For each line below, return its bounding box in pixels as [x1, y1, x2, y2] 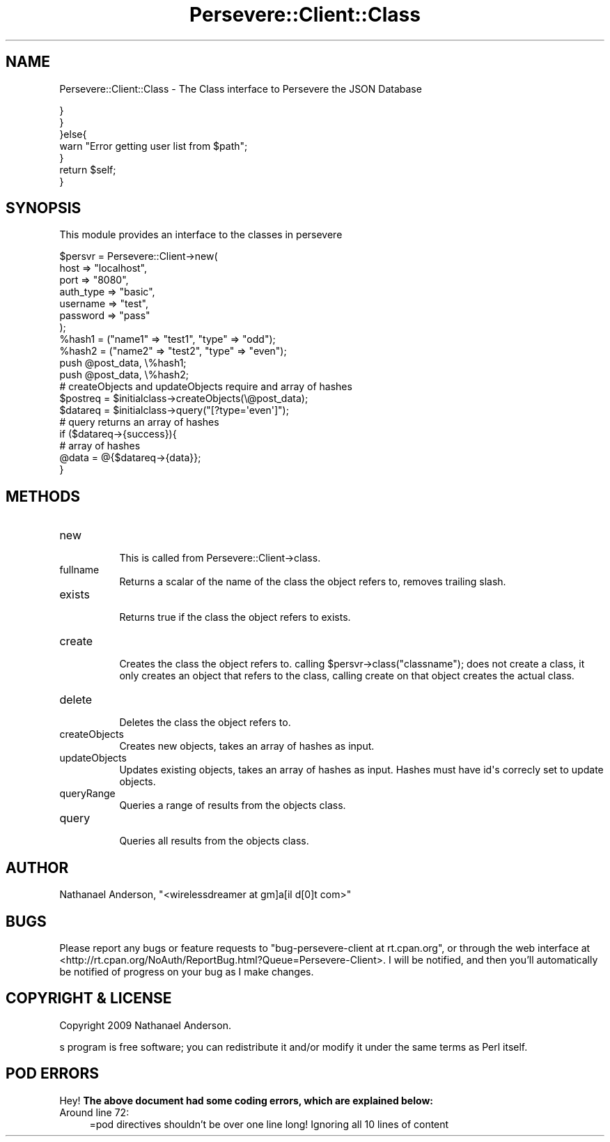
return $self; [59, 163, 116, 176]
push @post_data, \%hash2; [59, 369, 189, 381]
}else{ [59, 128, 87, 140]
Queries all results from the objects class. [119, 835, 309, 847]
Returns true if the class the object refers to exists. [119, 611, 351, 624]
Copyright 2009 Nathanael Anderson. [59, 1019, 231, 1031]
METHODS [6, 487, 81, 505]
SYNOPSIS [6, 199, 81, 217]
